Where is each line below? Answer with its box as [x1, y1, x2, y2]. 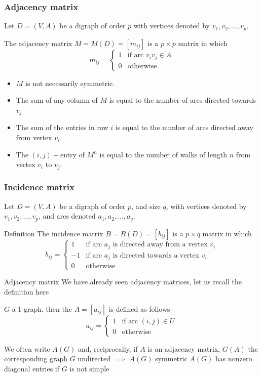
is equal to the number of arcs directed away [115, 122, 253, 133]
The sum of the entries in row [16, 122, 108, 133]
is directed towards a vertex [113, 252, 200, 259]
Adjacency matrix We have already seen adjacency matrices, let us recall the [4, 276, 242, 287]
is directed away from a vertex [113, 241, 208, 248]
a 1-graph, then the [12, 303, 72, 314]
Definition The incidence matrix [4, 228, 103, 238]
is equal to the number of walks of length [99, 149, 227, 159]
